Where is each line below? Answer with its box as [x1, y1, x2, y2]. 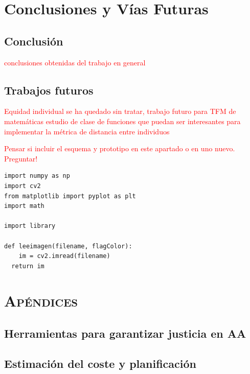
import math [4, 202, 44, 210]
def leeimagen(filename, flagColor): [4, 242, 132, 250]
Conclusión [4, 33, 63, 49]
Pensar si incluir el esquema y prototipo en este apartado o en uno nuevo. [4, 143, 235, 154]
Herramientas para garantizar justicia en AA [4, 325, 246, 341]
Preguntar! [4, 153, 38, 163]
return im [11, 262, 44, 270]
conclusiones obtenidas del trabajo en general [4, 57, 146, 67]
